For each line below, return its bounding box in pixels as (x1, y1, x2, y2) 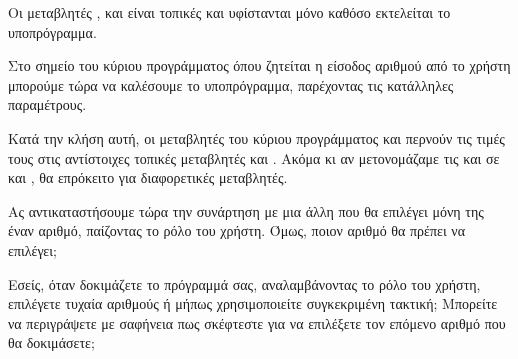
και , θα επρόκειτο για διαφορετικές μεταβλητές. (8, 167, 288, 188)
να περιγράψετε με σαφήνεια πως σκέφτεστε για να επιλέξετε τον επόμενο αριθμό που (8, 312, 506, 333)
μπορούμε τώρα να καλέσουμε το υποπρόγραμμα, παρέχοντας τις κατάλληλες (8, 74, 454, 95)
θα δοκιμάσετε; (8, 332, 95, 353)
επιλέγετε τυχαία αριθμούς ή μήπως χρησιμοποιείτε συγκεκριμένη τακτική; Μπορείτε (8, 293, 498, 314)
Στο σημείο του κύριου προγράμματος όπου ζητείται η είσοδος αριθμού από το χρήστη (8, 55, 511, 76)
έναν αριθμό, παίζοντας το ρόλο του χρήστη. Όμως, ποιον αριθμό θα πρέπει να (8, 220, 466, 241)
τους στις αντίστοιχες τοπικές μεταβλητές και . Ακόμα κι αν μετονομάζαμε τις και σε (8, 147, 500, 168)
